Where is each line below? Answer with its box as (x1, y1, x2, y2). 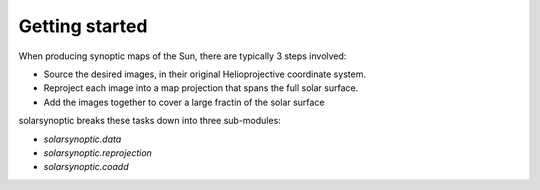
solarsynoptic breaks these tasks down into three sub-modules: (18, 115, 282, 127)
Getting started (18, 15, 148, 37)
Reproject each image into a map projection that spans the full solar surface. (43, 82, 359, 94)
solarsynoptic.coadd (43, 161, 129, 173)
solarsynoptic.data (43, 133, 122, 145)
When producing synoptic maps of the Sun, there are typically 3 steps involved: (18, 50, 347, 62)
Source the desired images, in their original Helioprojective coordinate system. (43, 68, 367, 80)
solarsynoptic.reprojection (43, 146, 152, 159)
